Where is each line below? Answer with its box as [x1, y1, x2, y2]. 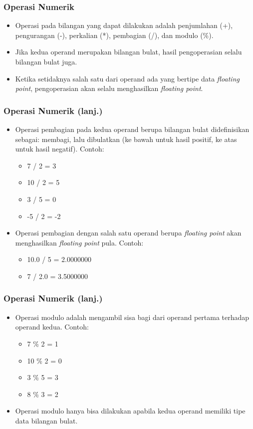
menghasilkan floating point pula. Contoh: [15, 237, 144, 247]
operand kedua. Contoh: [15, 321, 89, 332]
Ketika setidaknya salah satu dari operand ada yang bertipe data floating [15, 73, 240, 83]
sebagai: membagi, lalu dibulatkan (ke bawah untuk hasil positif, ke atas [15, 133, 237, 144]
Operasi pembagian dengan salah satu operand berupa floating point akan [15, 227, 242, 238]
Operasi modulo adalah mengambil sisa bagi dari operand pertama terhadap [15, 311, 250, 322]
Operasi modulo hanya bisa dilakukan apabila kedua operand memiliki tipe [15, 405, 246, 416]
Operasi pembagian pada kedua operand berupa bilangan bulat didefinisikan [15, 124, 250, 134]
